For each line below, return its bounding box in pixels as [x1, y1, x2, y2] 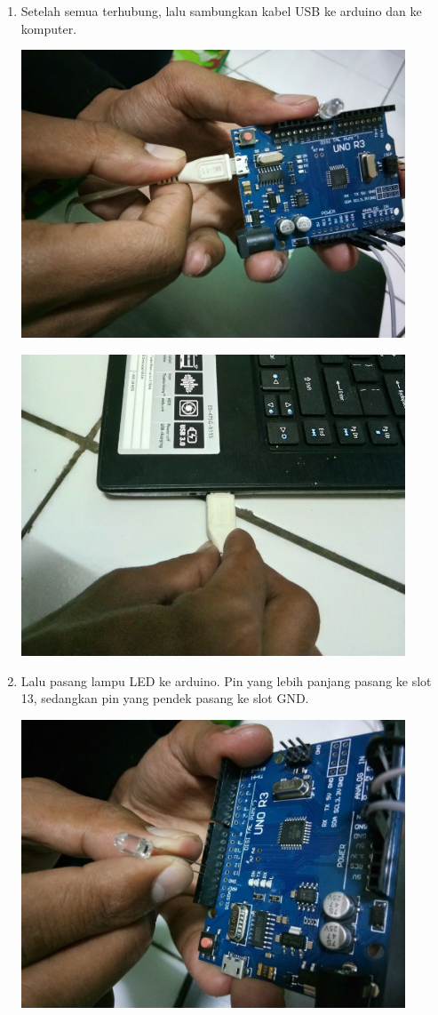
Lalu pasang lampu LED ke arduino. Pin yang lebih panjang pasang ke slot [20, 671, 432, 690]
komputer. [20, 19, 77, 37]
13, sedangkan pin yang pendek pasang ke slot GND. [20, 689, 309, 707]
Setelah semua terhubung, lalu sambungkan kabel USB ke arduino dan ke [20, 2, 422, 20]
